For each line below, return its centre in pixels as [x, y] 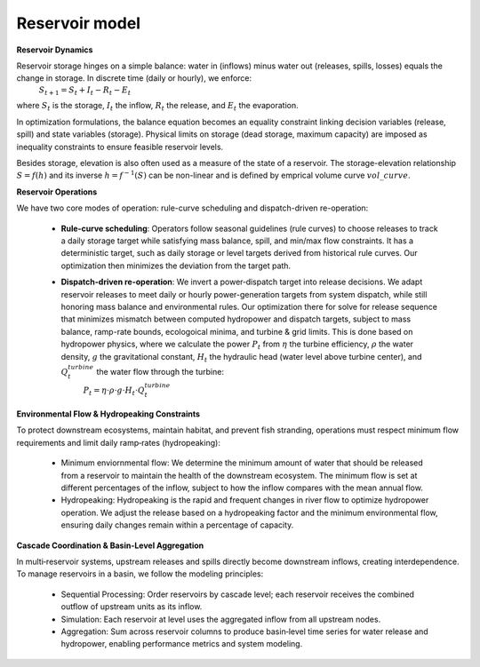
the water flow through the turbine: [160, 371]
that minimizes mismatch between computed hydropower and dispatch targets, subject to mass [236, 319]
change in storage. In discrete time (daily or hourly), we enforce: [134, 78]
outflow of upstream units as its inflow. [132, 607]
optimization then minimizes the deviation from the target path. [176, 266]
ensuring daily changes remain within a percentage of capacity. [177, 525]
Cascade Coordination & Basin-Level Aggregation [110, 545]
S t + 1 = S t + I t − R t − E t [85, 91]
